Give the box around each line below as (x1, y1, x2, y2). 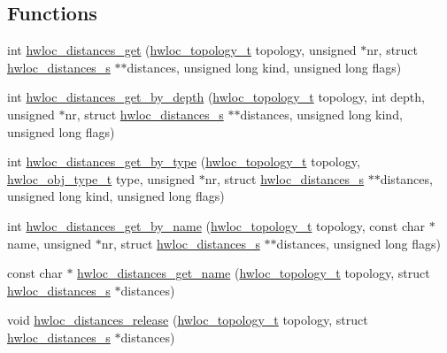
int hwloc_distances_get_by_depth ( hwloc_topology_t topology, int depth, (7, 88, 425, 106)
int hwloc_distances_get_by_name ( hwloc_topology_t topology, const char (7, 216, 426, 234)
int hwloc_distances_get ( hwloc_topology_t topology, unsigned (7, 41, 357, 59)
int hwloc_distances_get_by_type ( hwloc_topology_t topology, (7, 152, 360, 171)
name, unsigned (7, 234, 91, 252)
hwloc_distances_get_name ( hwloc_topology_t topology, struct (77, 264, 430, 282)
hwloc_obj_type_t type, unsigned (7, 169, 196, 188)
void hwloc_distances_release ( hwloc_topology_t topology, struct (7, 311, 368, 329)
